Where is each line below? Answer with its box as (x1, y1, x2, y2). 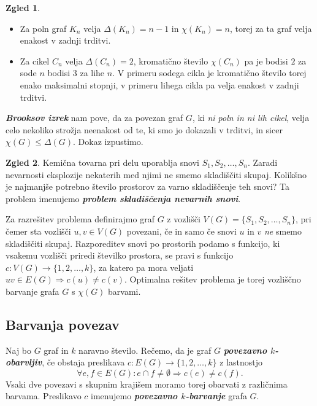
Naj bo (6, 343, 32, 356)
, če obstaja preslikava (42, 356, 125, 369)
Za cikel (20, 54, 50, 67)
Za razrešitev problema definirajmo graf (6, 213, 155, 225)
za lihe (80, 66, 105, 79)
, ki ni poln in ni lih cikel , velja (192, 111, 310, 124)
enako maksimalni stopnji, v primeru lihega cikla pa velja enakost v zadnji (20, 78, 299, 91)
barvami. (108, 284, 141, 297)
